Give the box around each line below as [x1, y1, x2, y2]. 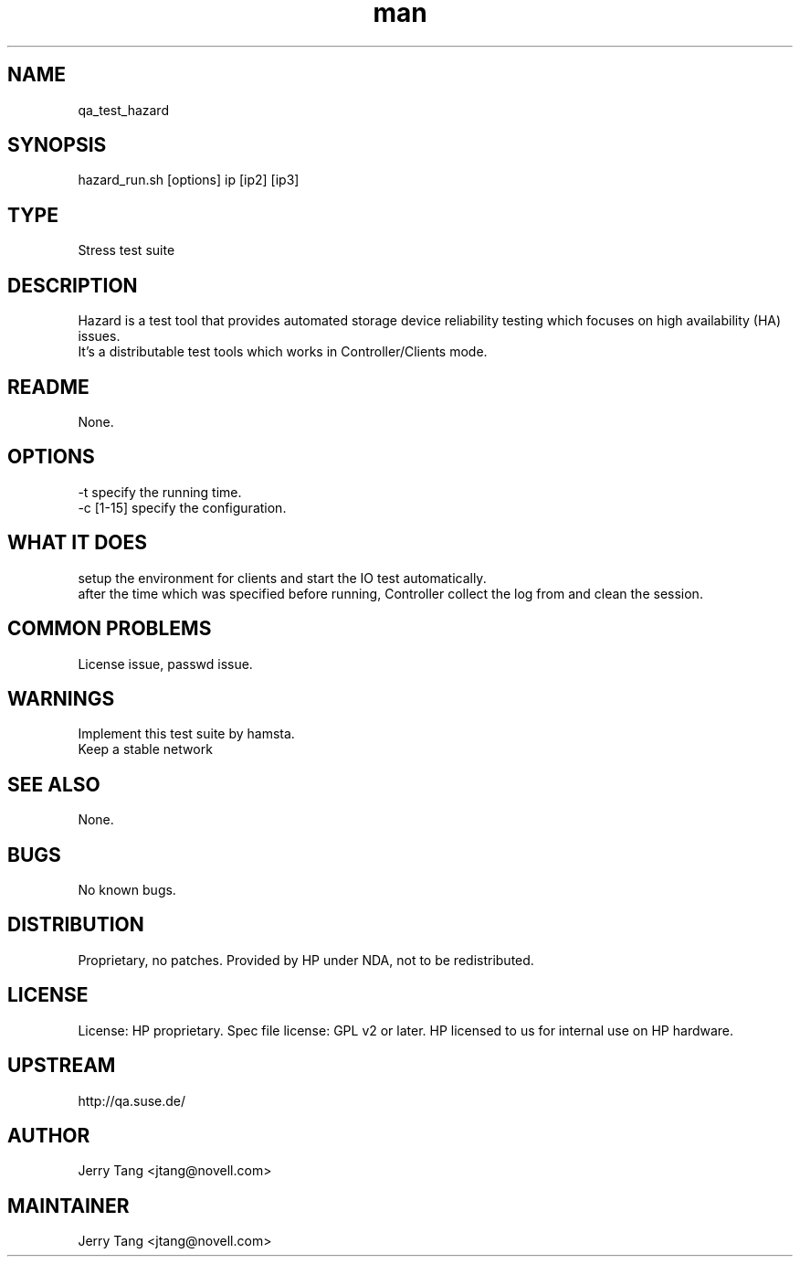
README [7, 375, 89, 398]
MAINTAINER [7, 1194, 130, 1217]
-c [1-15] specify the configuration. [78, 499, 287, 515]
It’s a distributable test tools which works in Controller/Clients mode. [78, 344, 488, 360]
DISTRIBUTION [7, 913, 144, 937]
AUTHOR [7, 1123, 90, 1147]
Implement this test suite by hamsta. [78, 726, 295, 742]
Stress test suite [78, 242, 175, 259]
